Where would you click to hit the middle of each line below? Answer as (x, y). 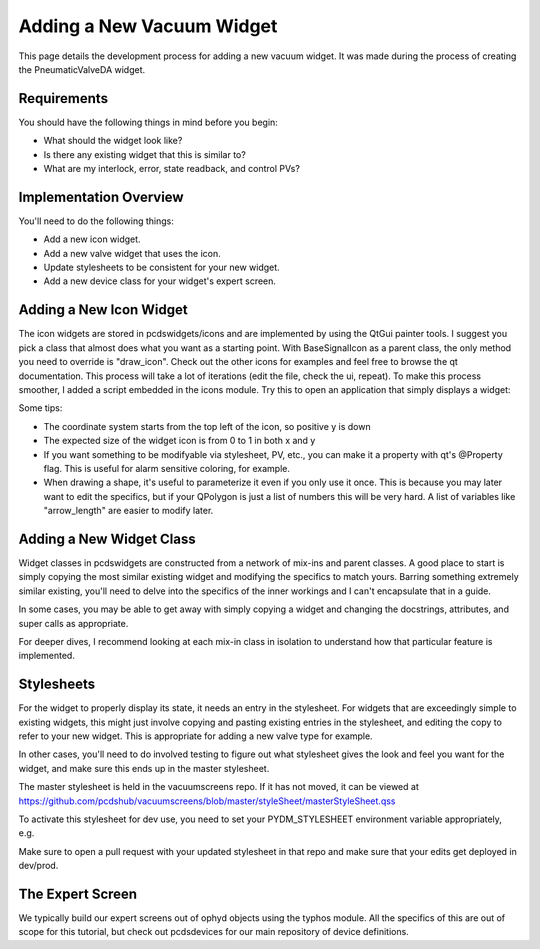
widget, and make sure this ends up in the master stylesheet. (144, 768)
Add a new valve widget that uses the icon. (132, 253)
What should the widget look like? (113, 141)
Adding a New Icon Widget (103, 310)
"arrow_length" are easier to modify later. (128, 511)
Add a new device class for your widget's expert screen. (160, 281)
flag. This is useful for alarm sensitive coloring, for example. (166, 468)
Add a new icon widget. (92, 239)
